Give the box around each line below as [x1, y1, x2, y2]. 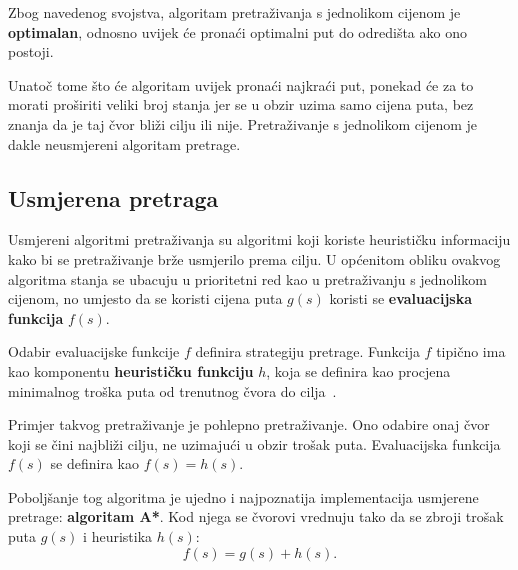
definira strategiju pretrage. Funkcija [195, 341, 420, 362]
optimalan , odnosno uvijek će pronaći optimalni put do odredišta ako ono [8, 21, 467, 42]
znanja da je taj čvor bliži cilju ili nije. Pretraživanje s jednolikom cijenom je [8, 113, 478, 134]
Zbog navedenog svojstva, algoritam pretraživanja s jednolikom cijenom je [8, 2, 461, 22]
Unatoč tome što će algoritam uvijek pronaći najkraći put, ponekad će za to [8, 74, 474, 95]
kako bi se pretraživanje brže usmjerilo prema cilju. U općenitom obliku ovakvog [8, 248, 501, 269]
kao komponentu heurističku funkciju [8, 360, 254, 381]
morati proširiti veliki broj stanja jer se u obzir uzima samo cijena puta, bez [8, 94, 474, 115]
